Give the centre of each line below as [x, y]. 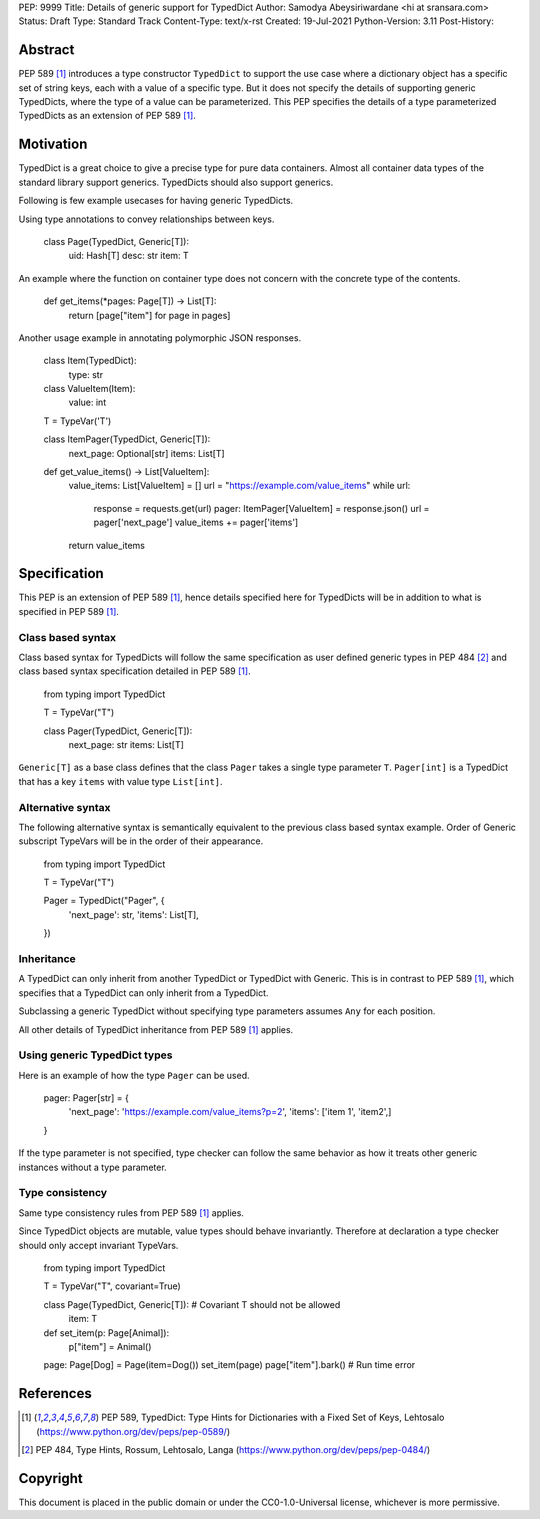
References [55, 1393]
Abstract [46, 50]
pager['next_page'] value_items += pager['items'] [196, 522]
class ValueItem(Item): [89, 389]
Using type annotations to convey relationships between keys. [146, 219]
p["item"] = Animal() [110, 1346]
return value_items [106, 545]
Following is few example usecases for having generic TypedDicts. [156, 201]
